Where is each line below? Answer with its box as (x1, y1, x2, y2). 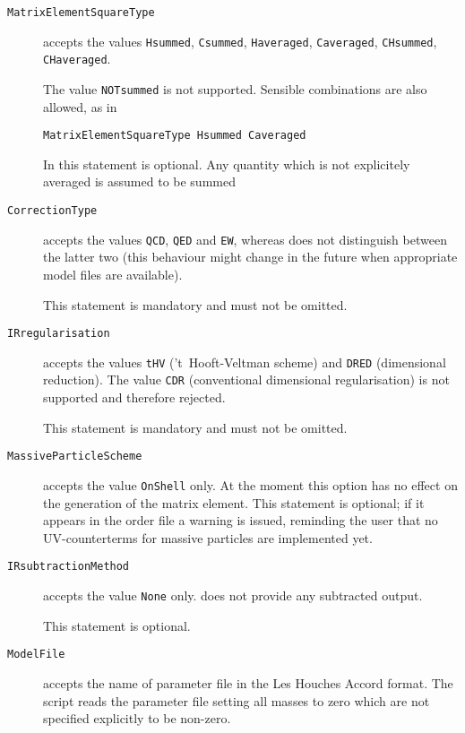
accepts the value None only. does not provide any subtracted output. (43, 586, 423, 605)
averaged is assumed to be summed (43, 172, 236, 191)
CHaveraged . (43, 49, 111, 68)
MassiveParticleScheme (7, 450, 142, 463)
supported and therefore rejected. (43, 388, 226, 407)
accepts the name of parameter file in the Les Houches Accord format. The (43, 673, 453, 692)
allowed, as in (43, 97, 117, 116)
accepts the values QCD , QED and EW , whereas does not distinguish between (43, 229, 447, 248)
